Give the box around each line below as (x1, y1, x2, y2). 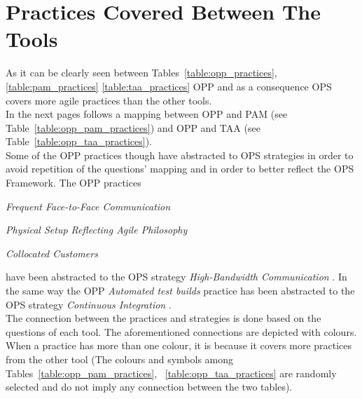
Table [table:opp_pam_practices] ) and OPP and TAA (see (6, 120, 260, 135)
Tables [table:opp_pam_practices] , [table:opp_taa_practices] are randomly (6, 365, 337, 380)
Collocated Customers (6, 245, 98, 260)
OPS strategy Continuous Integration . (6, 297, 172, 311)
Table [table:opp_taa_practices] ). (6, 134, 152, 149)
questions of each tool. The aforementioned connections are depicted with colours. (6, 324, 357, 339)
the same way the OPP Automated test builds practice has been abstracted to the (6, 283, 355, 298)
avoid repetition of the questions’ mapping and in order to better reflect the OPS (6, 161, 354, 176)
